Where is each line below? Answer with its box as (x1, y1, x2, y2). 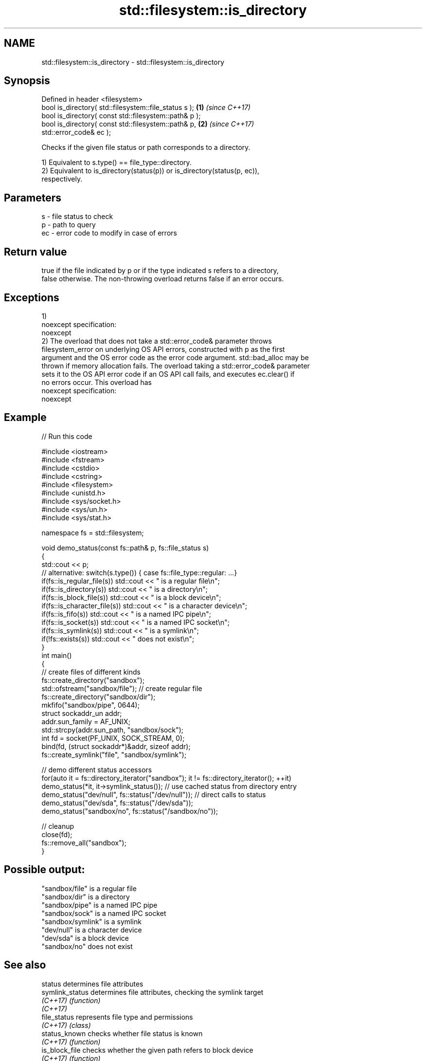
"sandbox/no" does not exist (41, 942, 133, 951)
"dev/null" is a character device (41, 925, 142, 934)
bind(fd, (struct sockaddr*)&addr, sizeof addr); (41, 742, 191, 750)
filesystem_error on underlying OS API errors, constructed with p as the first (41, 345, 285, 353)
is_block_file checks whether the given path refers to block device (41, 1045, 253, 1054)
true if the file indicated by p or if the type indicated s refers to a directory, (41, 266, 279, 275)
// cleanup (41, 822, 74, 830)
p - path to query (41, 220, 96, 229)
